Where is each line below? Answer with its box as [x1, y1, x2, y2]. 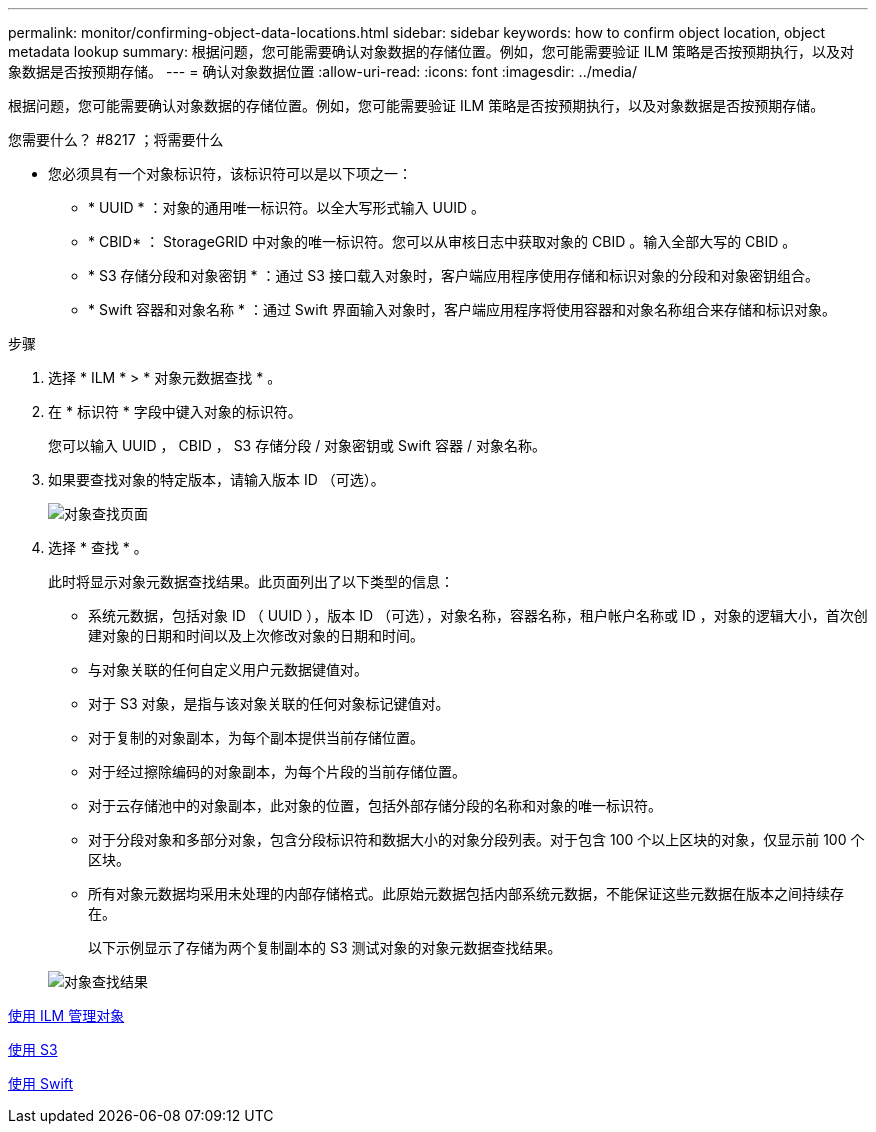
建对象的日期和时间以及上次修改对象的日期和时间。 [88, 627, 424, 644]
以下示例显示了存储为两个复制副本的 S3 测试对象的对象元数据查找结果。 [88, 939, 562, 956]
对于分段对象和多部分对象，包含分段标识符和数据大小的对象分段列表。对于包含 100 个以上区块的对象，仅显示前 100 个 [88, 831, 865, 848]
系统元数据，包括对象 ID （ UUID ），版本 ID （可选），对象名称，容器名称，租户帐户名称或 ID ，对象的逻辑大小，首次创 [88, 607, 868, 624]
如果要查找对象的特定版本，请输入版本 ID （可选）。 [48, 471, 385, 488]
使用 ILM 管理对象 [8, 1007, 125, 1024]
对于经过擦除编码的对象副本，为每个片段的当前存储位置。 [88, 763, 466, 780]
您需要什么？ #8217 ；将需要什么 [8, 131, 224, 148]
